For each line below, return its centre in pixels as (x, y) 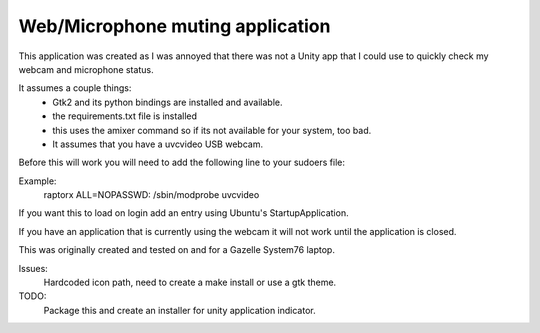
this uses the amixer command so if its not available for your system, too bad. (212, 130)
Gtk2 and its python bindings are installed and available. (167, 102)
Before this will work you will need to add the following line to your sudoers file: (181, 162)
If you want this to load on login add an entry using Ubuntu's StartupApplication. (183, 213)
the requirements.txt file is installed (125, 116)
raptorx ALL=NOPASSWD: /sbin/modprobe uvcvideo (151, 195)
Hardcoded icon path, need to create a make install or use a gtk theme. (190, 282)
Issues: (33, 268)
